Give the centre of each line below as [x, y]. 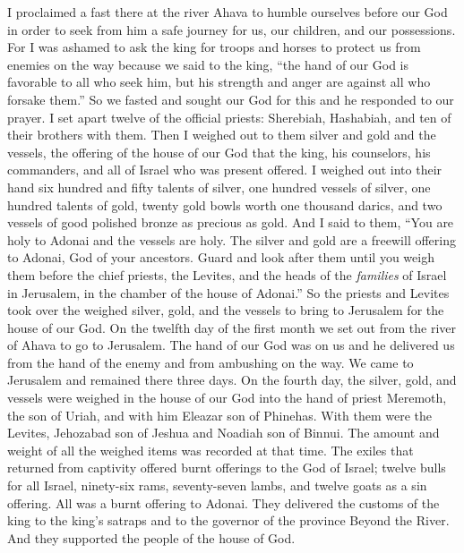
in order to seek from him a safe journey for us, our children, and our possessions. [232, 29]
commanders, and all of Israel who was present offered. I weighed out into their [225, 170]
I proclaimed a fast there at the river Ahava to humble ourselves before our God [228, 12]
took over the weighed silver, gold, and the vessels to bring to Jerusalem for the [226, 310]
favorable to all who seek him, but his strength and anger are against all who [219, 82]
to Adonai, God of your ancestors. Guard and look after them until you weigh [221, 257]
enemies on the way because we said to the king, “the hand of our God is [208, 64]
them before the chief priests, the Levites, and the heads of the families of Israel [227, 274]
